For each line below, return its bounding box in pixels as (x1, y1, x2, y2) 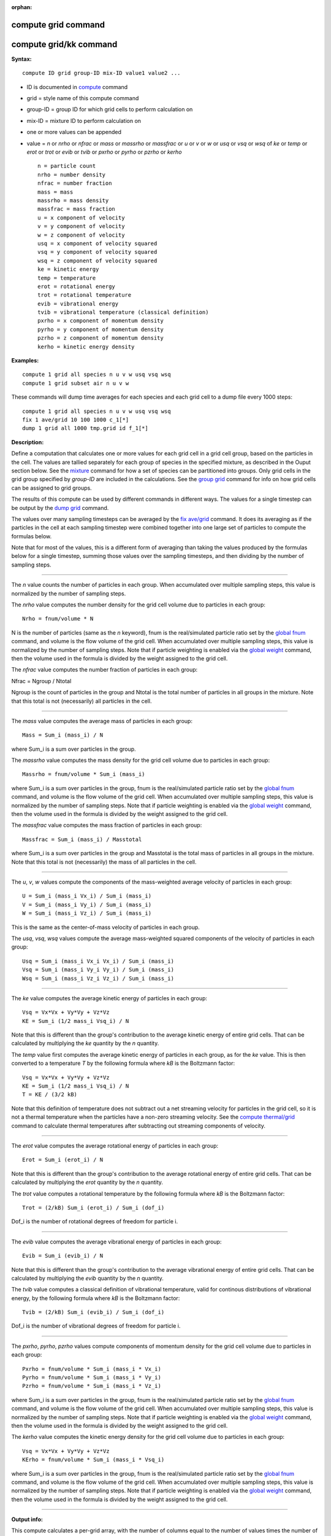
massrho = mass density (37, 197, 109, 204)
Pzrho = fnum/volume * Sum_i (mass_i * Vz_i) (22, 1382, 162, 1390)
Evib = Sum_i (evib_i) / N (22, 1252, 104, 1260)
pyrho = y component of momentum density (37, 326, 164, 333)
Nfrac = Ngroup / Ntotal (11, 677, 72, 684)
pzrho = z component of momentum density (37, 335, 164, 342)
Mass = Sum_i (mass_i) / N (22, 732, 104, 739)
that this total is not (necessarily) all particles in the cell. (11, 697, 152, 705)
